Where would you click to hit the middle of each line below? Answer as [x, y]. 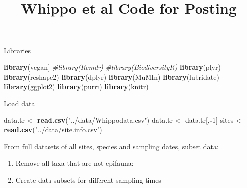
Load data [20, 103]
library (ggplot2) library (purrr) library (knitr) [76, 87]
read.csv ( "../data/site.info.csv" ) [53, 129]
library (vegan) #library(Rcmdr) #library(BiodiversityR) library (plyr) [112, 67]
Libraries [18, 50]
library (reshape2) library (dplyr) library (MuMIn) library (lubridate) [112, 77]
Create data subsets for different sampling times [88, 179]
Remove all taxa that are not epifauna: [74, 163]
